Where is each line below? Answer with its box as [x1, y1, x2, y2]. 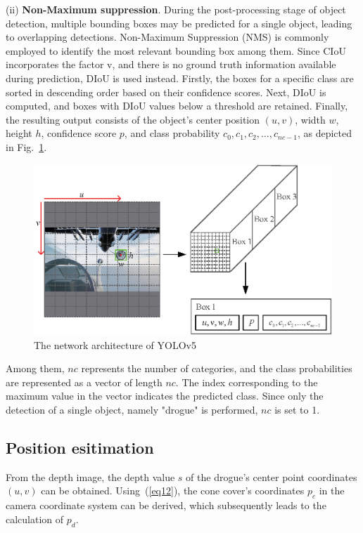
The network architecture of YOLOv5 [34, 337, 196, 352]
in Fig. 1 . [6, 139, 47, 154]
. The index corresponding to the [175, 374, 318, 389]
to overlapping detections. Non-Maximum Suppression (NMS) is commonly [6, 29, 329, 44]
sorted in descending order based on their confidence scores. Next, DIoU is [6, 84, 326, 99]
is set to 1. [274, 402, 320, 416]
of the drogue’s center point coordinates [186, 469, 357, 484]
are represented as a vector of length [6, 374, 163, 389]
